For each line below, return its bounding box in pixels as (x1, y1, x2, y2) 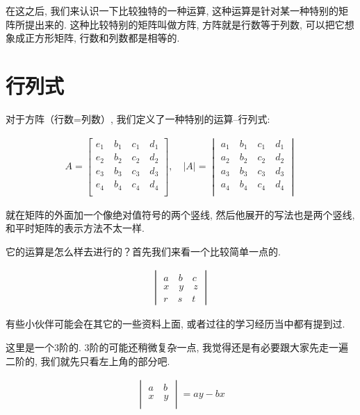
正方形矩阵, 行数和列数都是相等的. (24, 31, 180, 45)
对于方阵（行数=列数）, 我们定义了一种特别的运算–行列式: (6, 111, 270, 126)
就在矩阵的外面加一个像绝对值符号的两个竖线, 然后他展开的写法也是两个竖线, (6, 207, 355, 221)
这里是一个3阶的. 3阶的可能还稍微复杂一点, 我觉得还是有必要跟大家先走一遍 (6, 340, 349, 355)
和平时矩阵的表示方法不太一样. (6, 221, 145, 235)
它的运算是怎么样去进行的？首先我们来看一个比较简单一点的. (6, 244, 281, 258)
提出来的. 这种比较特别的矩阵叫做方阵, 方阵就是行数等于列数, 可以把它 (24, 17, 345, 31)
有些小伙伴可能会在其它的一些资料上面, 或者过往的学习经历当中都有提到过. (6, 316, 345, 331)
